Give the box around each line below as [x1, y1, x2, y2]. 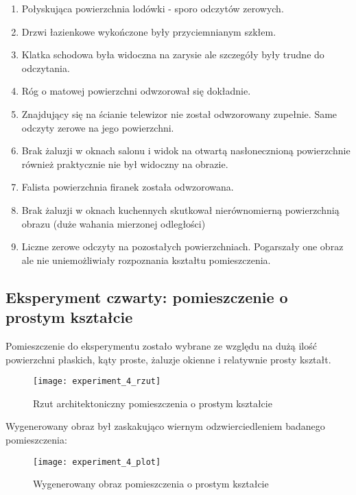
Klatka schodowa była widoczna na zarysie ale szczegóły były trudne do [21, 47, 324, 62]
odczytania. [21, 60, 70, 75]
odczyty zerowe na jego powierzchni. [21, 120, 174, 134]
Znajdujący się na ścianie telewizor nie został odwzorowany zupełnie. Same [21, 106, 337, 121]
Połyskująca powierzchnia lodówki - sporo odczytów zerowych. [21, 1, 284, 15]
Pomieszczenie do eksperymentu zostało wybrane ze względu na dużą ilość [5, 338, 317, 352]
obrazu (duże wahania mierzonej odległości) [21, 216, 206, 230]
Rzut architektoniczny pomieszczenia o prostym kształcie [33, 396, 272, 410]
